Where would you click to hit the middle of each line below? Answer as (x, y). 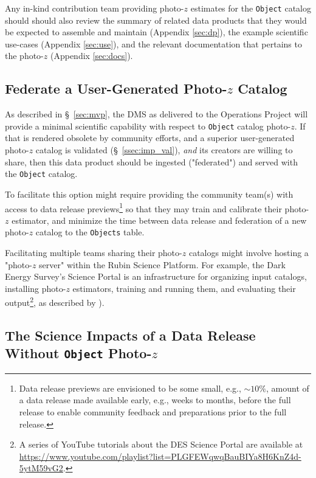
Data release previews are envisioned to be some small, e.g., (130, 388)
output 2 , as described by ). (55, 302)
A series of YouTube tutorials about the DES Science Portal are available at (161, 444)
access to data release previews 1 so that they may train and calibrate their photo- (157, 207)
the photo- (24, 56)
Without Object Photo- (78, 353)
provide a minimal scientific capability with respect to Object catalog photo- (148, 126)
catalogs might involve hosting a (249, 253)
